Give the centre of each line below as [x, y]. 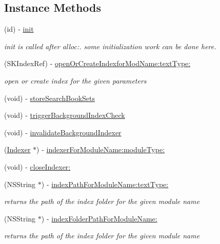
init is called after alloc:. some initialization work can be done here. [110, 46]
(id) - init [19, 29]
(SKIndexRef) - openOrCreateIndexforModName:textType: [97, 63]
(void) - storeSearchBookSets [49, 98]
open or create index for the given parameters [75, 80]
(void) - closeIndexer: [37, 166]
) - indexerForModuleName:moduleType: [101, 149]
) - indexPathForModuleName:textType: [105, 184]
